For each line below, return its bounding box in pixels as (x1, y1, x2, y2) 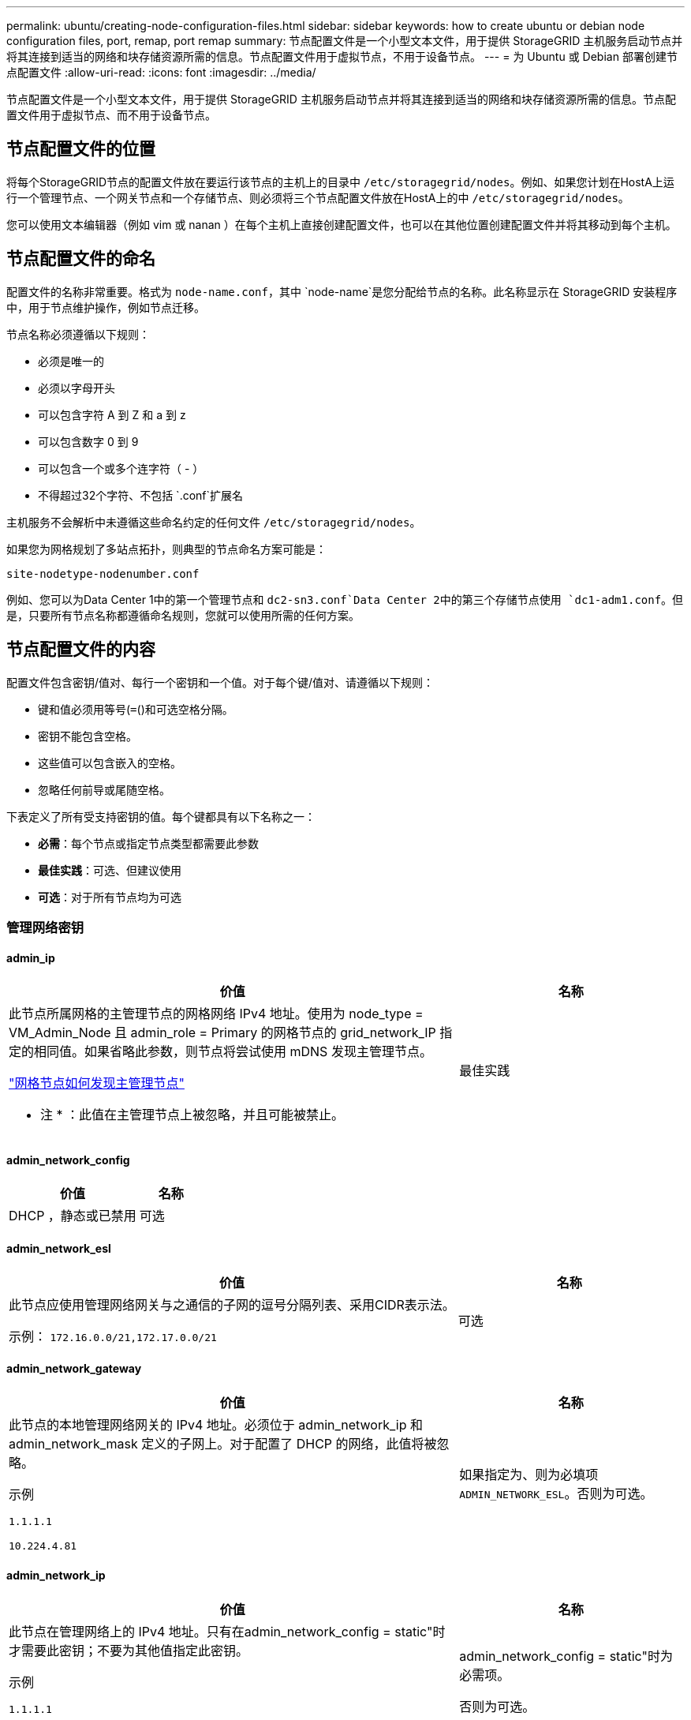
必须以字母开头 (38, 380, 115, 395)
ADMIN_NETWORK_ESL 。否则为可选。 (459, 1485, 653, 1501)
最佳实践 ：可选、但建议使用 (38, 863, 181, 877)
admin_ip (6, 950, 55, 965)
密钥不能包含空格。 (38, 729, 137, 743)
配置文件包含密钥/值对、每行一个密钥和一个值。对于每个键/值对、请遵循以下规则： (6, 675, 435, 689)
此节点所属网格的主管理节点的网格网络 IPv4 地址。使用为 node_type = (9, 1006, 424, 1022)
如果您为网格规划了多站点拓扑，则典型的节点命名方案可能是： (6, 541, 327, 556)
